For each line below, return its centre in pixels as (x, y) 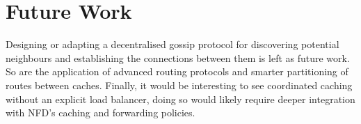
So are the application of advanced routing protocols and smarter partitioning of (177, 71)
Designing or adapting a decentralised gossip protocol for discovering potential (173, 44)
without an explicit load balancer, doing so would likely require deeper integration (180, 99)
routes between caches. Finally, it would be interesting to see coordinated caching (179, 85)
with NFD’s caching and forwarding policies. (101, 113)
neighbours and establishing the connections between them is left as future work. (178, 57)
